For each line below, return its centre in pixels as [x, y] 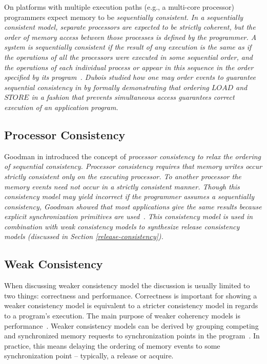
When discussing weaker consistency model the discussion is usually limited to [127, 285]
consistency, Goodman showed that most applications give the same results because [133, 206]
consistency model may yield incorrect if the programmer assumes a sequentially [129, 196]
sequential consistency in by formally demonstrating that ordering [107, 87]
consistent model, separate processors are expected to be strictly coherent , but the [130, 27]
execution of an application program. [61, 107]
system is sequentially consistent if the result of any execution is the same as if [128, 47]
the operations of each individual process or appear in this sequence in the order [129, 67]
